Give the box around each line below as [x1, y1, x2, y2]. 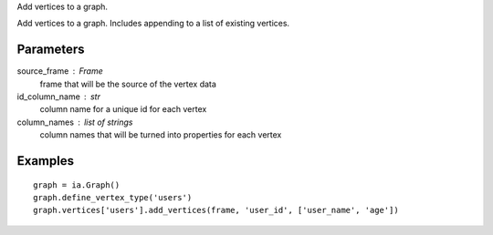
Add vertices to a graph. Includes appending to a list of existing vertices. [16, 18, 290, 29]
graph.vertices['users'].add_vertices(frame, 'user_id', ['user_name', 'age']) [33, 205, 399, 216]
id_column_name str [16, 91, 100, 102]
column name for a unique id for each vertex [39, 104, 207, 115]
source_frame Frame [16, 66, 104, 77]
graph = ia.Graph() [33, 179, 121, 190]
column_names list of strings [16, 117, 133, 128]
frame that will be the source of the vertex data [39, 78, 216, 89]
